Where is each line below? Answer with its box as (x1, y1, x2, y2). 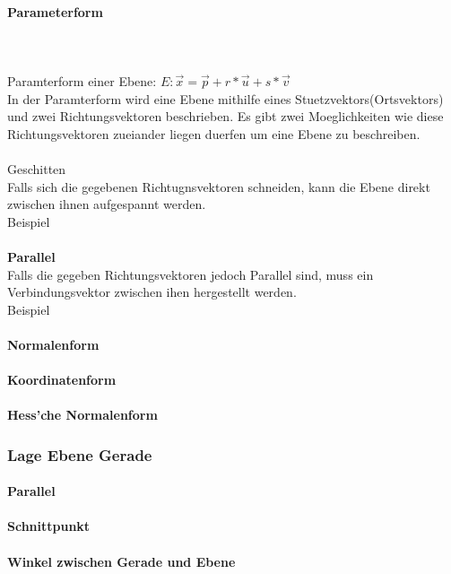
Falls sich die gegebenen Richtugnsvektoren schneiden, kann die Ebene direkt (7, 177, 430, 196)
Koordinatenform (7, 370, 117, 389)
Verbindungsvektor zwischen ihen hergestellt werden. (7, 283, 297, 301)
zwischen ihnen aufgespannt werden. (7, 195, 206, 213)
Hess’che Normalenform (7, 405, 158, 424)
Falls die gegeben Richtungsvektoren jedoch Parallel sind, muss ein (7, 265, 374, 283)
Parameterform (7, 2, 103, 21)
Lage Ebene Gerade (7, 443, 152, 465)
